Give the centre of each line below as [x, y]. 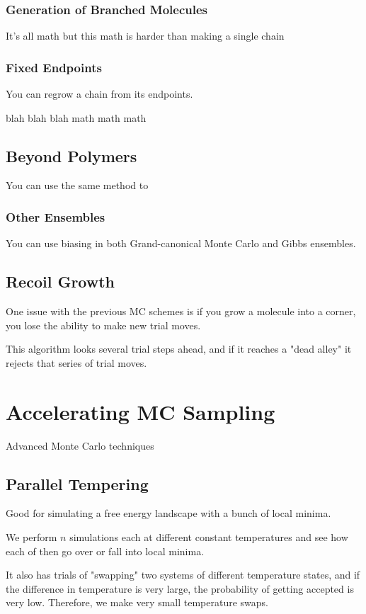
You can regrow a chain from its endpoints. [99, 94]
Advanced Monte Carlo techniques [80, 445]
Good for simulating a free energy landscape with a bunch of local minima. [168, 513]
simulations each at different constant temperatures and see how [209, 536]
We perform [32, 536]
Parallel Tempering [77, 483]
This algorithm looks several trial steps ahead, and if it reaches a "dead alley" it [179, 349]
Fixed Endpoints [54, 67]
